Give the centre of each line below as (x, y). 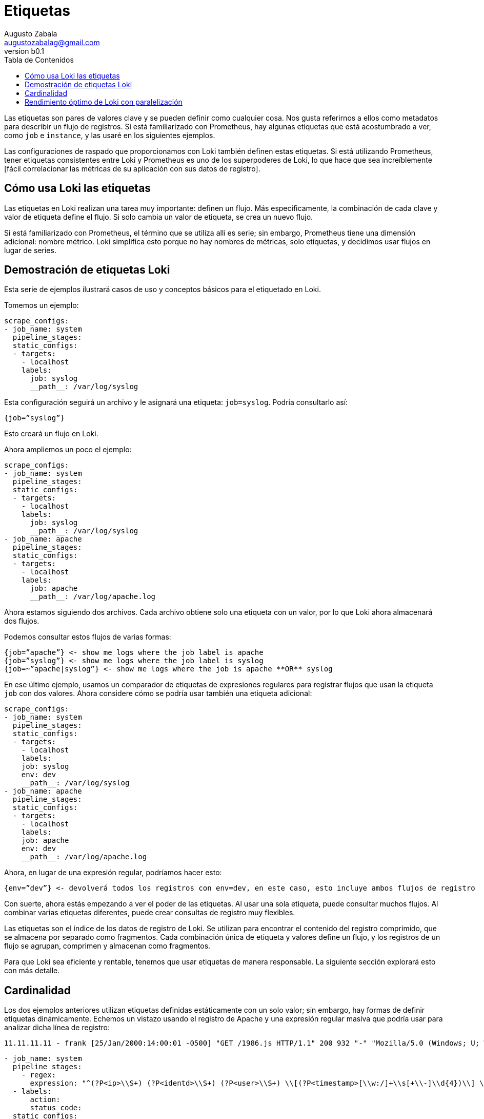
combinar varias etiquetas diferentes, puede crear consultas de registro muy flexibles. (150, 913)
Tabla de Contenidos (39, 60)
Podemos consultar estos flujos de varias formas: (88, 637)
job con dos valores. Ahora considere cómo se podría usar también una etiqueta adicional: (158, 693)
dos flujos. (22, 621)
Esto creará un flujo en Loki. (51, 434)
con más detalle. (32, 971)
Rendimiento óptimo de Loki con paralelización (104, 102)
